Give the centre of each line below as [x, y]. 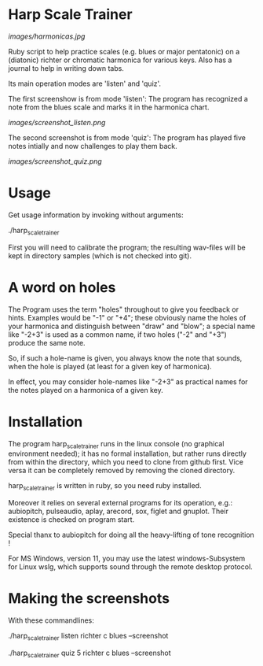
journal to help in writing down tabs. [66, 68]
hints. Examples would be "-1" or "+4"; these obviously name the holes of [127, 317]
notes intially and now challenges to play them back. [93, 146]
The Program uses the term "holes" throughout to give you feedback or [124, 309]
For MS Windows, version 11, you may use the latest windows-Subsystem [127, 559]
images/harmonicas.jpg [47, 36]
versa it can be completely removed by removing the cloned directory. [122, 471]
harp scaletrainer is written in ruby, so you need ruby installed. [105, 487]
